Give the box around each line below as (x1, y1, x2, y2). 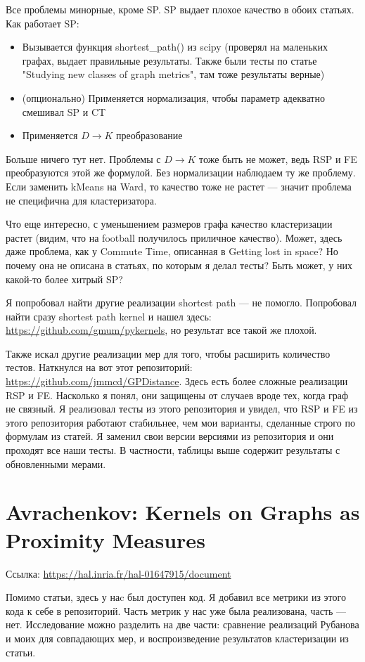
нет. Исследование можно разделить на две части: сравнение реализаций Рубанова (6, 617, 359, 632)
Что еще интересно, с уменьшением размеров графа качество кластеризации (6, 216, 333, 231)
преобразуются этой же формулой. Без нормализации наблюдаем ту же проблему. (6, 165, 356, 180)
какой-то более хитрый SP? (6, 271, 123, 286)
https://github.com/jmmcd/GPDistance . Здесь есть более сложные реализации (6, 374, 348, 389)
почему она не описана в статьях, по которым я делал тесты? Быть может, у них (6, 257, 352, 272)
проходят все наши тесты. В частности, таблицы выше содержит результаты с (6, 443, 340, 457)
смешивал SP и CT (22, 104, 106, 119)
